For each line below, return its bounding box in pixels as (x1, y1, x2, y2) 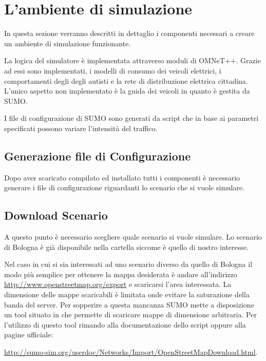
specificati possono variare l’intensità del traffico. (4, 122, 158, 133)
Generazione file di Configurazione (4, 148, 191, 164)
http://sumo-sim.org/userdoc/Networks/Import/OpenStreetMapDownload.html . (4, 347, 258, 357)
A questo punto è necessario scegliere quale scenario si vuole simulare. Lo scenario (4, 231, 262, 242)
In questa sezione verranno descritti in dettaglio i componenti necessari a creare (4, 28, 255, 39)
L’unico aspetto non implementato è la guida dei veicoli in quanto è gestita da (4, 85, 250, 96)
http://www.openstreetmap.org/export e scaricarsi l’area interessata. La (4, 279, 232, 290)
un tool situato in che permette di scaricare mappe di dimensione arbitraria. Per (4, 309, 257, 320)
